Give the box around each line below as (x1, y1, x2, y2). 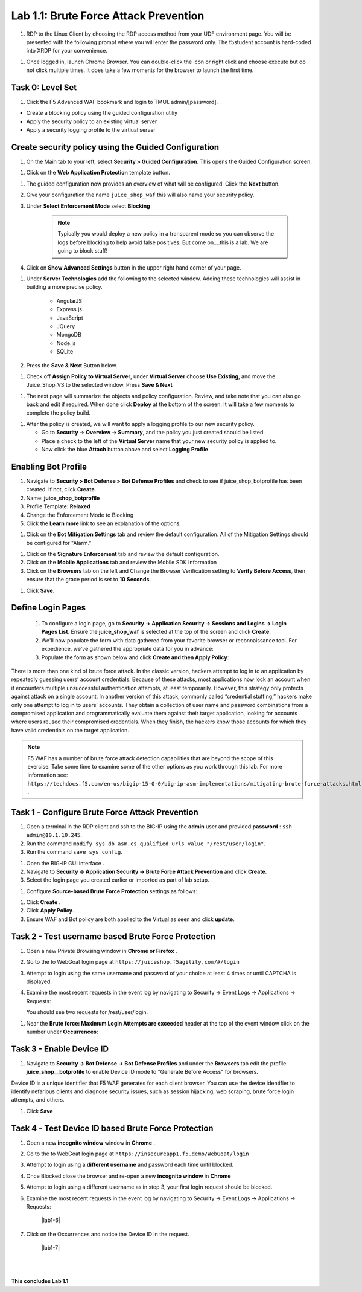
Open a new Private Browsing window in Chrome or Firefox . (26, 947, 177, 954)
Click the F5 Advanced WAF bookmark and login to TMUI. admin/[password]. (26, 99, 218, 106)
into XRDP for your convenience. (26, 47, 108, 54)
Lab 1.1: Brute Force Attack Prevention (11, 9, 205, 22)
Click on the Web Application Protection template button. (26, 169, 170, 176)
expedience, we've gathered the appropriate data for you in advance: (41, 645, 214, 653)
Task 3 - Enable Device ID (11, 1044, 109, 1054)
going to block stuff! (57, 247, 108, 254)
